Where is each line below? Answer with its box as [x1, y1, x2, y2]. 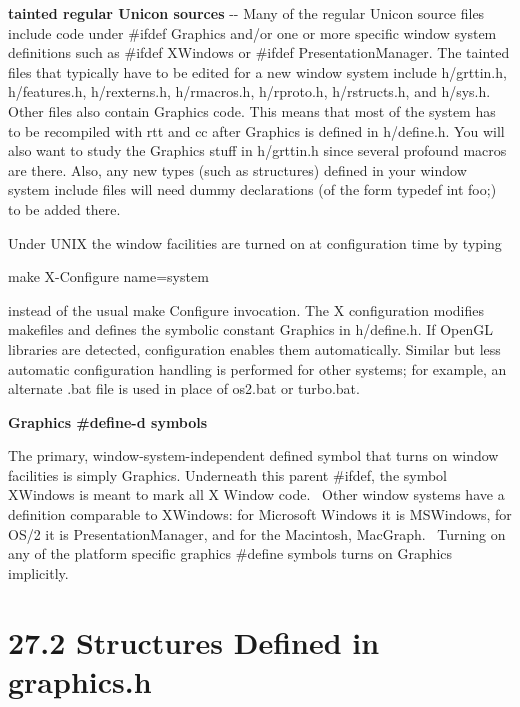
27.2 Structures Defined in [8, 621, 380, 662]
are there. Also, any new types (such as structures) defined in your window [8, 159, 467, 180]
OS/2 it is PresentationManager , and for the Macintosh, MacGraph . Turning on [8, 523, 506, 544]
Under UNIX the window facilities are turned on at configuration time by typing [8, 232, 502, 253]
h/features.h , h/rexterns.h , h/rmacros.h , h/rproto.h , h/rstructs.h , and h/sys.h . [8, 81, 491, 102]
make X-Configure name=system [8, 266, 209, 287]
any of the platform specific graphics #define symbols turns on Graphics [8, 543, 453, 564]
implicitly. [8, 562, 69, 583]
